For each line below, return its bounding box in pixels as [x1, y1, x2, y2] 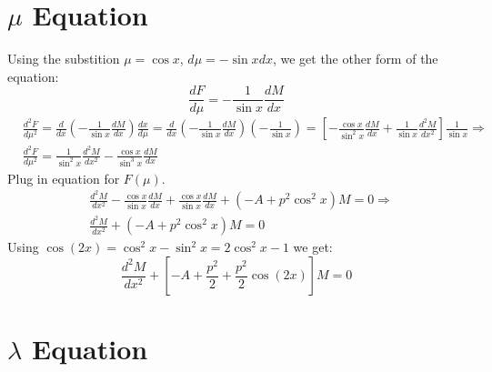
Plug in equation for [7, 168, 120, 187]
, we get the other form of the [272, 49, 438, 68]
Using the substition [7, 49, 120, 68]
